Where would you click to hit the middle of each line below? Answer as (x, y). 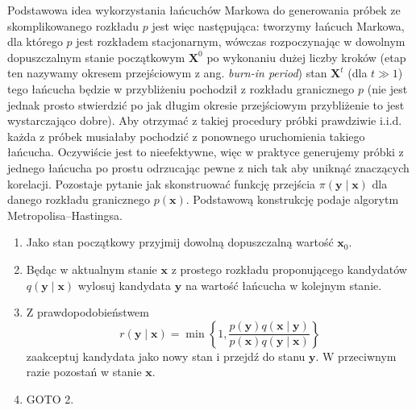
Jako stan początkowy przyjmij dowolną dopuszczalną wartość (180, 242)
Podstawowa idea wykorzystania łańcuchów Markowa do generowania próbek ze (204, 10)
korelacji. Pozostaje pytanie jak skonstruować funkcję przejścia (162, 183)
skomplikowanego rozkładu (73, 25)
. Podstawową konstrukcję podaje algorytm (292, 199)
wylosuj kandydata (125, 285)
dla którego (35, 41)
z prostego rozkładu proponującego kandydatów (289, 269)
